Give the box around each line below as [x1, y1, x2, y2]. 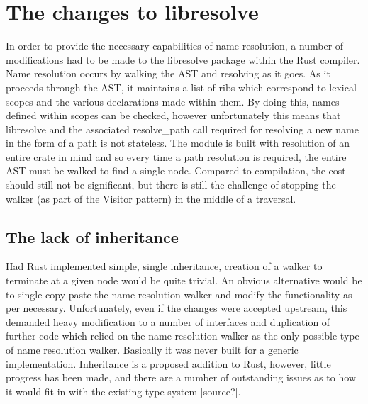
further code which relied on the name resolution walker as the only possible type [6, 328, 359, 343]
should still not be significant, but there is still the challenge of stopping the [6, 177, 336, 192]
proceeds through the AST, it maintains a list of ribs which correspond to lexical [6, 79, 357, 94]
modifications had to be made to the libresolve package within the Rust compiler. [6, 52, 360, 67]
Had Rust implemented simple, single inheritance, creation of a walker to [6, 259, 323, 274]
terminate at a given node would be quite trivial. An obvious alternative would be [6, 273, 362, 288]
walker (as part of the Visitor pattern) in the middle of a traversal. [6, 191, 296, 206]
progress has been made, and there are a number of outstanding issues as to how [6, 370, 356, 385]
